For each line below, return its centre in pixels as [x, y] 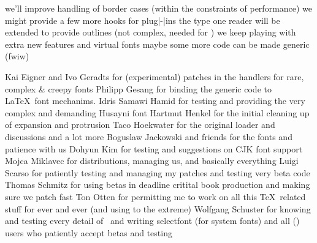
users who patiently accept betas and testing [89, 232]
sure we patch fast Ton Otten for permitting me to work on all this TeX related [155, 196]
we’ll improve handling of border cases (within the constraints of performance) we [159, 8]
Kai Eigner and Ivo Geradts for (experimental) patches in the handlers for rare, [155, 76]
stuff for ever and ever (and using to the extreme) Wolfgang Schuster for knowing [158, 208]
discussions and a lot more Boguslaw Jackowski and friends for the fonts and [149, 136]
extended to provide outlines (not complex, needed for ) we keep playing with [151, 32]
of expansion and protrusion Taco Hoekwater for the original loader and [140, 125]
